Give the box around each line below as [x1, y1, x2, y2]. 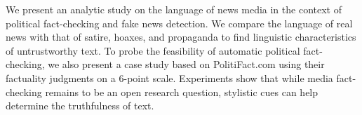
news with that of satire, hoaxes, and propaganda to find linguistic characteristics [6, 29, 356, 44]
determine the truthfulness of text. [6, 98, 154, 113]
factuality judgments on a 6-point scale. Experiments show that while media [6, 70, 333, 85]
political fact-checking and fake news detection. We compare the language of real [6, 15, 353, 30]
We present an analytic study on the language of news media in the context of [6, 2, 342, 16]
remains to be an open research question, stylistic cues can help [45, 84, 319, 99]
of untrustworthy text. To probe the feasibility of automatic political [6, 43, 300, 57]
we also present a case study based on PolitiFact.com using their [48, 57, 325, 72]
